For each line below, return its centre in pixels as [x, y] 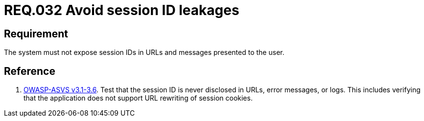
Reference [30, 71]
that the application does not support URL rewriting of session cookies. [138, 98]
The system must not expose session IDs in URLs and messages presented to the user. [144, 52]
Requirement [36, 34]
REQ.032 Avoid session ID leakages [122, 10]
